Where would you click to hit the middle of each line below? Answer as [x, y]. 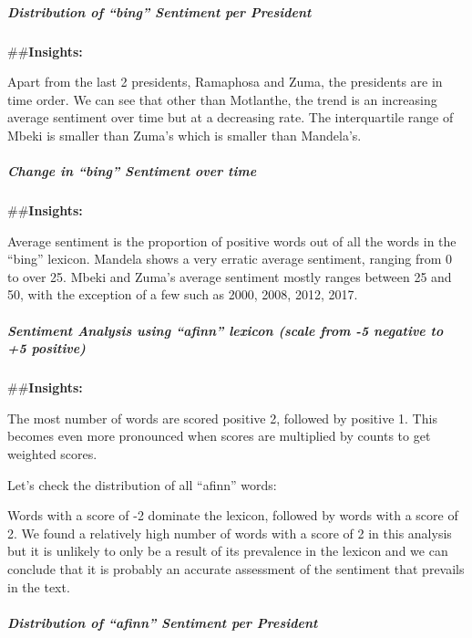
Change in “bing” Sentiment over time [132, 171]
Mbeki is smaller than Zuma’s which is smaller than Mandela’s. [185, 135]
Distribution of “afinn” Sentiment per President [163, 622]
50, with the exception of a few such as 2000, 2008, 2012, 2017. [183, 294]
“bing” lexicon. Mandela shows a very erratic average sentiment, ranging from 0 [230, 259]
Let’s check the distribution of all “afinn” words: [142, 484]
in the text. [39, 586]
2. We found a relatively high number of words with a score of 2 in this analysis [230, 533]
